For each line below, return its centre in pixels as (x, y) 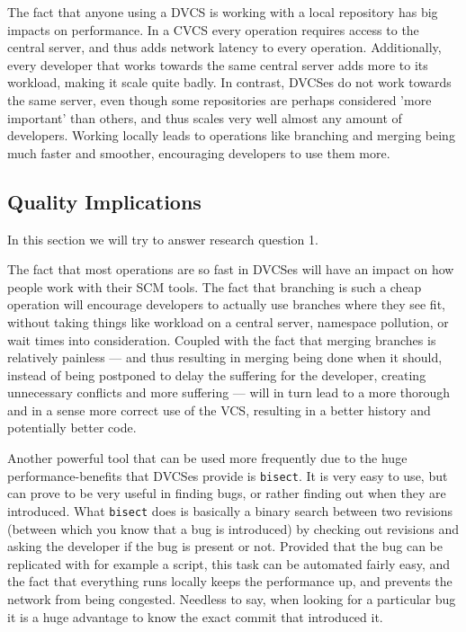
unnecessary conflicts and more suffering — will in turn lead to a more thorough (229, 392)
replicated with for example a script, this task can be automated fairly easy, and (229, 563)
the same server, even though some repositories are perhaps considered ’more (220, 99)
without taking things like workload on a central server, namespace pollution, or (228, 321)
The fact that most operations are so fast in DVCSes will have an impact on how (231, 269)
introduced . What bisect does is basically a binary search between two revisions (230, 510)
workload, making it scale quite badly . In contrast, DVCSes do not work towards (229, 82)
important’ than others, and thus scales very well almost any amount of (205, 117)
